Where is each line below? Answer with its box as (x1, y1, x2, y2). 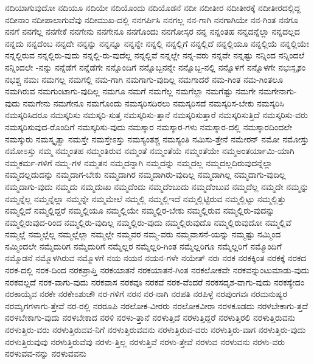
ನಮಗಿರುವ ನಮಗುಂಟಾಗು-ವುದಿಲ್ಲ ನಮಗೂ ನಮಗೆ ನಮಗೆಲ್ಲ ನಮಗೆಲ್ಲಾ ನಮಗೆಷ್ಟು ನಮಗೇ (5, 85, 256, 97)
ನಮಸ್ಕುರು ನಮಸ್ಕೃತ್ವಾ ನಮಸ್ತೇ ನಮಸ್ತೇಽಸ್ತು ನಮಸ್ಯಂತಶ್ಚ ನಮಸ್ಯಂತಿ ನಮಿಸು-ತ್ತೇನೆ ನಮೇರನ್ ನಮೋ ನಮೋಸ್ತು (5, 132, 309, 145)
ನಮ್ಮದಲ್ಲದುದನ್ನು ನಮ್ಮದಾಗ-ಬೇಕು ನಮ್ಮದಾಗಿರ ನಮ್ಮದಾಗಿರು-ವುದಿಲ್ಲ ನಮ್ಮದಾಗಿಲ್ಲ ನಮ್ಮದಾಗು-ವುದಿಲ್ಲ (5, 168, 286, 181)
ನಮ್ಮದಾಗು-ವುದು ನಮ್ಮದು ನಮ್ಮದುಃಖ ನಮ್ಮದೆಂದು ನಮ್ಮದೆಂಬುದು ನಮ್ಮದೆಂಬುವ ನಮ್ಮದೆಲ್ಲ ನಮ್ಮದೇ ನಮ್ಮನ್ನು (5, 180, 309, 192)
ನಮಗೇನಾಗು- (258, 85, 297, 97)
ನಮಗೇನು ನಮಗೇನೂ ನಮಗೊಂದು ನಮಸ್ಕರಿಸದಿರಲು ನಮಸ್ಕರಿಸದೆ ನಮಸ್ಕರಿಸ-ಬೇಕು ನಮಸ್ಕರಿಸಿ (23, 96, 284, 109)
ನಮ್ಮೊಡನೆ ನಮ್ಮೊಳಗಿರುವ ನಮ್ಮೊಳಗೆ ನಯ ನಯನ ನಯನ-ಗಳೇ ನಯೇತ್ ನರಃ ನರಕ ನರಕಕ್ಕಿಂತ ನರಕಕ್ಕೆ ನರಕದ (5, 251, 307, 264)
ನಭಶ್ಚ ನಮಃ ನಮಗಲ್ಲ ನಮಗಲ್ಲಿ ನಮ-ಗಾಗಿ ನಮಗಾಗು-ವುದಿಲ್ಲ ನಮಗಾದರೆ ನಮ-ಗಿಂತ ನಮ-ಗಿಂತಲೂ (5, 72, 284, 85)
